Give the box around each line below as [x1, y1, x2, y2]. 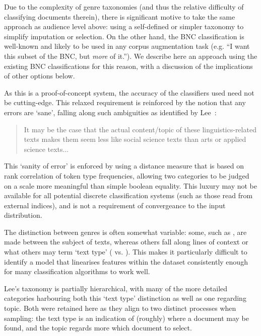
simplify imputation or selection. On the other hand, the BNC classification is [4, 31, 244, 41]
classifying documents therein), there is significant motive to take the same [4, 11, 235, 22]
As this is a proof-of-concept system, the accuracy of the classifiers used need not [4, 87, 254, 98]
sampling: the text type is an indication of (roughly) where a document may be [4, 312, 249, 323]
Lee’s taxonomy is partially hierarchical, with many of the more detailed [4, 283, 228, 293]
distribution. [4, 210, 42, 220]
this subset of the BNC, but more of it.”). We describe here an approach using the [4, 50, 257, 61]
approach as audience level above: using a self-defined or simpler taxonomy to [4, 21, 244, 32]
